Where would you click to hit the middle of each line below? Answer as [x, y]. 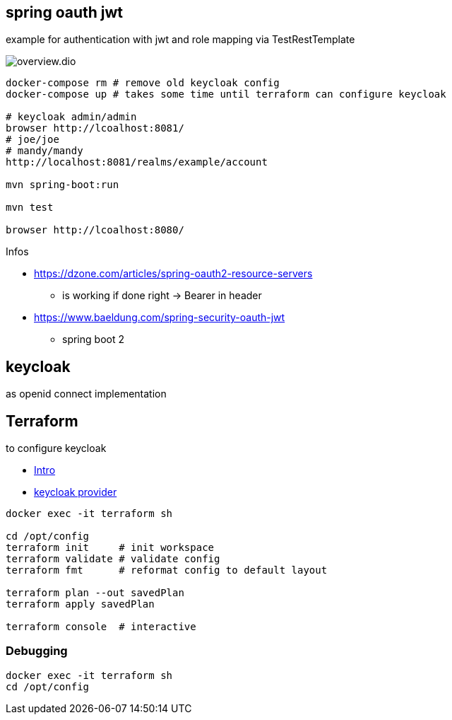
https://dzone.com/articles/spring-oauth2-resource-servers [173, 274]
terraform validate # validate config [113, 559]
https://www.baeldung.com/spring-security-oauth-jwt [160, 318]
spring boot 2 [93, 339]
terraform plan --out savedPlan [95, 593]
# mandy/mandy [44, 151]
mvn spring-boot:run [63, 185]
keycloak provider [76, 492]
